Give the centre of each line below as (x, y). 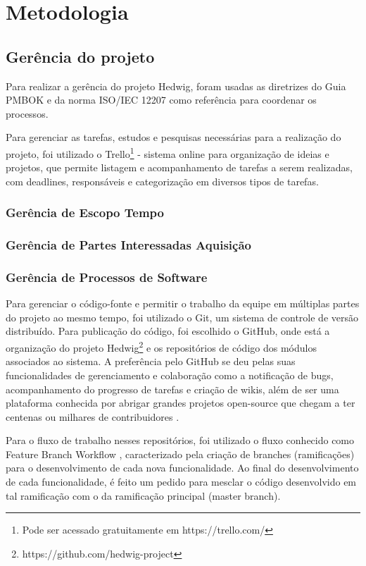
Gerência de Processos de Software (107, 277)
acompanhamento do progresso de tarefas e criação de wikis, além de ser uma (172, 389)
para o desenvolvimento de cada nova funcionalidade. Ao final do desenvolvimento (182, 468)
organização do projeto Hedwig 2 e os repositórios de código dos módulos (161, 346)
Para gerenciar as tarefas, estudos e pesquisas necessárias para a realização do (173, 137)
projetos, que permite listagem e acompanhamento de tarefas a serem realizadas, (179, 167)
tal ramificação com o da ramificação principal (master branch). (143, 495)
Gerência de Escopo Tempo (85, 213)
